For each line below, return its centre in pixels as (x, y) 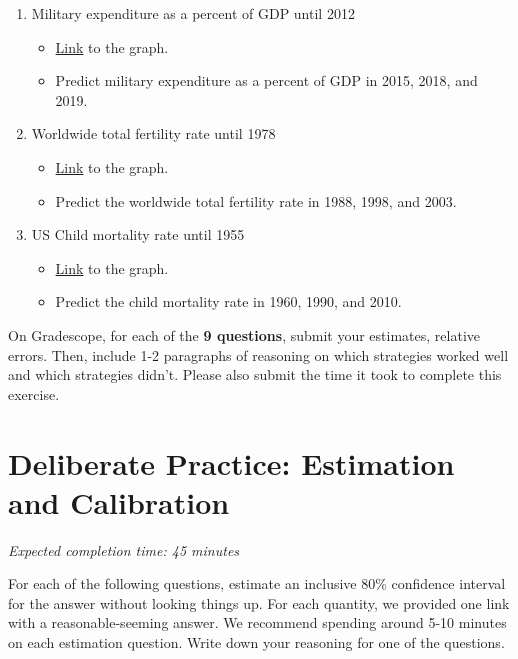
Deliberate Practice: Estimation (231, 462)
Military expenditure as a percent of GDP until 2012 (193, 13)
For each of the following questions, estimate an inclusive (182, 583)
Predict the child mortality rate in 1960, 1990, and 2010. (228, 301)
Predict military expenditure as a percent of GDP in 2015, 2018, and (266, 80)
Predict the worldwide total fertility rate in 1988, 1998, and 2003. (256, 200)
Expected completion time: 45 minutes (124, 549)
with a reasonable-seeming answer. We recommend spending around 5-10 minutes (257, 622)
